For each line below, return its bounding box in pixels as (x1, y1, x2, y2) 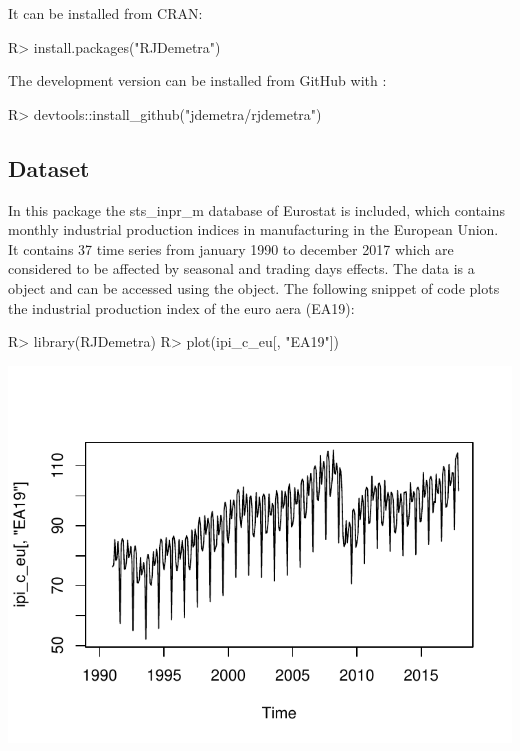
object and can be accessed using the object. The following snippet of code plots (8, 277, 500, 298)
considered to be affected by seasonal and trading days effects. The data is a (8, 258, 475, 279)
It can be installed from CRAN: (8, 3, 203, 23)
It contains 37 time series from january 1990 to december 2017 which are (8, 238, 454, 259)
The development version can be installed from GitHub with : (8, 70, 387, 91)
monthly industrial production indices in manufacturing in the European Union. (8, 219, 499, 240)
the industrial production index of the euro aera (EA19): (8, 297, 355, 318)
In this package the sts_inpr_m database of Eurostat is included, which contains (8, 199, 506, 220)
